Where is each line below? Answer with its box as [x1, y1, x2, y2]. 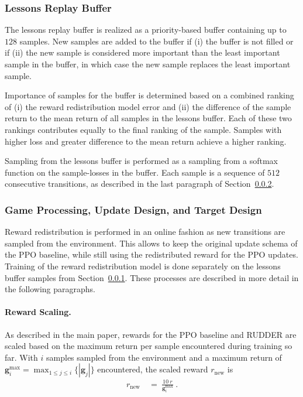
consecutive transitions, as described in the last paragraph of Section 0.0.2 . [5, 177, 274, 190]
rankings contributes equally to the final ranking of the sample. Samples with [5, 123, 282, 135]
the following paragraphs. [5, 283, 95, 295]
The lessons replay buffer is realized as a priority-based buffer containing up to [5, 23, 287, 36]
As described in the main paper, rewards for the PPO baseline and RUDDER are [5, 328, 297, 340]
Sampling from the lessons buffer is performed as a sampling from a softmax [5, 155, 278, 167]
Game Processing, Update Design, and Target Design [5, 202, 262, 217]
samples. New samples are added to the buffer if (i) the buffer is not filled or [19, 35, 294, 47]
